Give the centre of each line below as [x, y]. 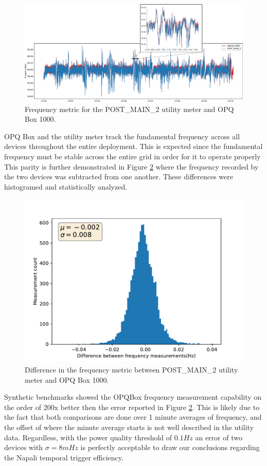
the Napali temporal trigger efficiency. [64, 457]
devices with [24, 447]
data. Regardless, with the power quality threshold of [88, 437]
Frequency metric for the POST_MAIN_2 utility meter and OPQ [129, 109]
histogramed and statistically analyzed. [66, 186]
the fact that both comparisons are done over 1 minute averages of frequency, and [133, 417]
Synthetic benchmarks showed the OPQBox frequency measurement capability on [133, 397]
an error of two [219, 437]
